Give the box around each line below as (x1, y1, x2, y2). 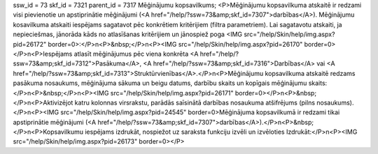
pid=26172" (13, 40, 47, 48)
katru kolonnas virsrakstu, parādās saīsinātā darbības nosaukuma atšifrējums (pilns (74, 98, 315, 107)
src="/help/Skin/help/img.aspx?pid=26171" (110, 88, 234, 97)
